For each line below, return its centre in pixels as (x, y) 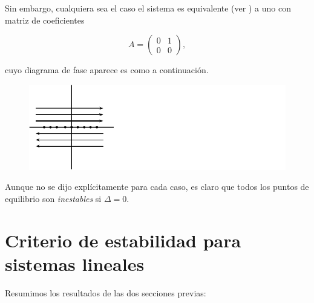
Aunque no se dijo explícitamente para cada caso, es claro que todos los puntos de (157, 187)
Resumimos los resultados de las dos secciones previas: (106, 292)
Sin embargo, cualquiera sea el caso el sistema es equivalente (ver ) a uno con (148, 8)
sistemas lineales (75, 263)
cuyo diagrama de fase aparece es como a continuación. (107, 70)
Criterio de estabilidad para (123, 240)
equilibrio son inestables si (53, 198)
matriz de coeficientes (45, 20)
